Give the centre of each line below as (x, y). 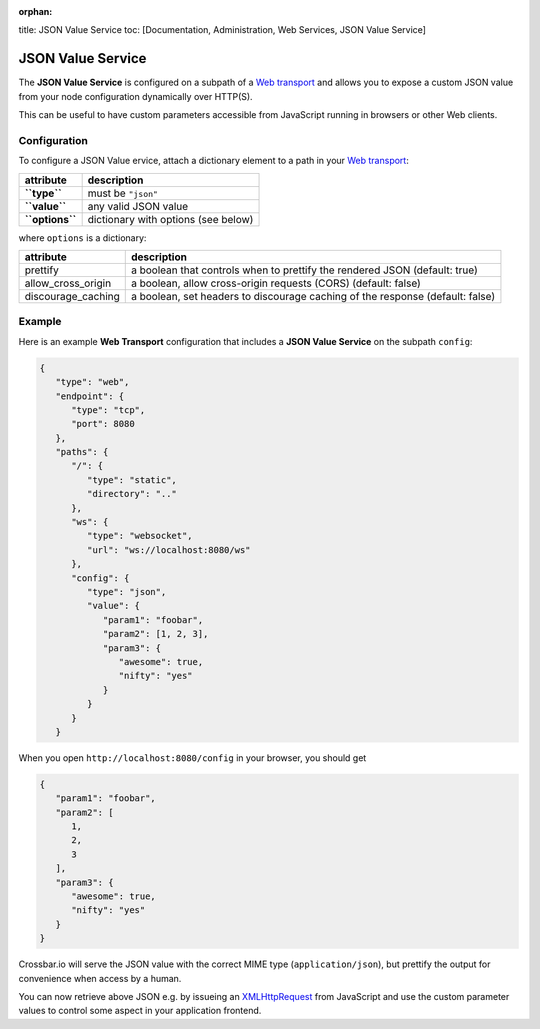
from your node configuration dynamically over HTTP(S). (136, 96)
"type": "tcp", (108, 409)
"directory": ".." (131, 494)
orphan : (35, 11)
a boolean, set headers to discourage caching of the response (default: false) (313, 296)
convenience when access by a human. (100, 978)
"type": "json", (126, 591)
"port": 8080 (103, 424)
